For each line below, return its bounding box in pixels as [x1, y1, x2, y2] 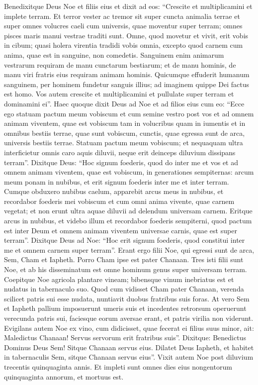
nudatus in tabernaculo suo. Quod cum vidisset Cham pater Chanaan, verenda [4, 284, 244, 294]
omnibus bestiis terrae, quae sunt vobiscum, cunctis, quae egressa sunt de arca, [4, 127, 245, 138]
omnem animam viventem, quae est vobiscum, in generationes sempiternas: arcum [4, 167, 254, 177]
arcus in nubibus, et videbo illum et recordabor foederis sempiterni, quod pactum [4, 215, 252, 226]
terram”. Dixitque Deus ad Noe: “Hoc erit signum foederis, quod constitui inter [4, 235, 245, 245]
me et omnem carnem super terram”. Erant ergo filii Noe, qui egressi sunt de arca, [4, 244, 255, 255]
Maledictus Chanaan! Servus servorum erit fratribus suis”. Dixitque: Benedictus [4, 332, 246, 343]
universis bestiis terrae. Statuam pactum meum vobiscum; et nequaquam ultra [4, 137, 243, 148]
